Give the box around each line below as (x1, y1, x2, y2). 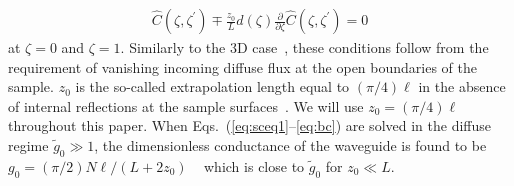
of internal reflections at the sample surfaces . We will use (8, 95, 364, 116)
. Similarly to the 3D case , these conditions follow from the (120, 37, 489, 58)
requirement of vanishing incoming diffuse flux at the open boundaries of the (8, 56, 477, 77)
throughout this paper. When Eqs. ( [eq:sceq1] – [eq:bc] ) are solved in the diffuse (8, 115, 491, 136)
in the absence (418, 76, 506, 97)
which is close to (204, 155, 305, 176)
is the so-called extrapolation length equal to (75, 76, 350, 97)
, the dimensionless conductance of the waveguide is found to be (94, 135, 487, 155)
